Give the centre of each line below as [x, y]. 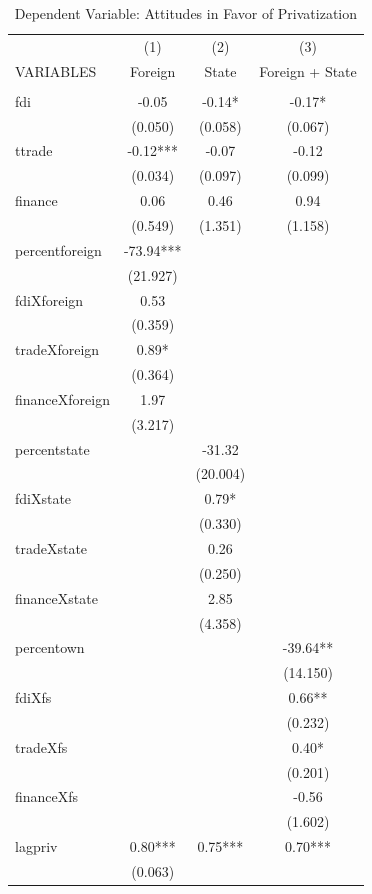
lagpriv [36, 846]
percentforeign [58, 249]
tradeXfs [41, 746]
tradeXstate [51, 547]
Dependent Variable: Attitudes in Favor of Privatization [186, 13]
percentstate [52, 448]
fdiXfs [33, 697]
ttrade [34, 150]
